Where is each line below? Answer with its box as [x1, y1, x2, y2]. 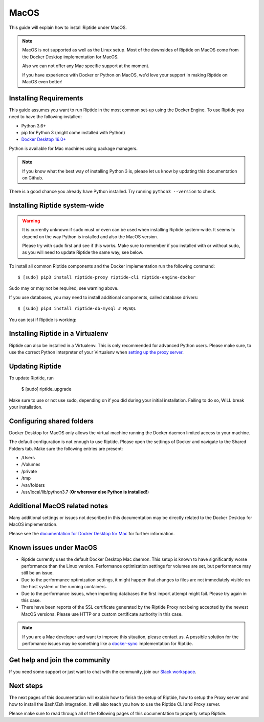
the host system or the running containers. [21, 584, 107, 590]
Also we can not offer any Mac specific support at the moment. [22, 63, 150, 69]
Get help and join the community [9, 656, 110, 664]
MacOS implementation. [9, 522, 58, 527]
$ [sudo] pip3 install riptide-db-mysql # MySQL [18, 306, 136, 311]
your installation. [9, 404, 43, 410]
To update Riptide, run [9, 375, 54, 381]
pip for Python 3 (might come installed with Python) [21, 129, 126, 135]
